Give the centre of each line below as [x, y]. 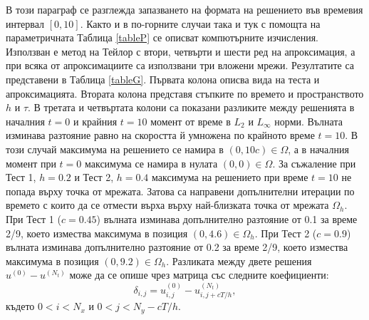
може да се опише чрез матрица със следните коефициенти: [199, 275]
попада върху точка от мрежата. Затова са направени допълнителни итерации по [180, 191]
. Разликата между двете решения [239, 260]
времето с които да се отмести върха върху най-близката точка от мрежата [167, 205]
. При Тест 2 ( [286, 233]
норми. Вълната [308, 121]
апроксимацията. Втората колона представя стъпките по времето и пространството [185, 93]
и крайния [95, 121]
